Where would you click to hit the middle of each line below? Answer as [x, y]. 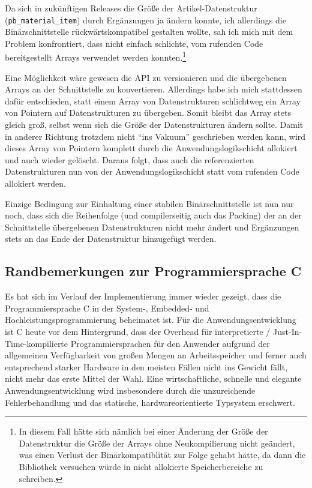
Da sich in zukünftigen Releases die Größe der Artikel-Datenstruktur [131, 8]
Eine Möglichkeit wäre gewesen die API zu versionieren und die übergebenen [146, 77]
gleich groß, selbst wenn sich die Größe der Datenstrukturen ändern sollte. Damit [154, 125]
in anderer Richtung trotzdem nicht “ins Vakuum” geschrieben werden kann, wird [155, 136]
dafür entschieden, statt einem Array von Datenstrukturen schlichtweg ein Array [153, 101]
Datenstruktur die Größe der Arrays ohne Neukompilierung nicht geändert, [157, 443]
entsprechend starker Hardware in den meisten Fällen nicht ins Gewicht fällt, [146, 366]
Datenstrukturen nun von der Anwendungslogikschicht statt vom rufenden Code [152, 171]
